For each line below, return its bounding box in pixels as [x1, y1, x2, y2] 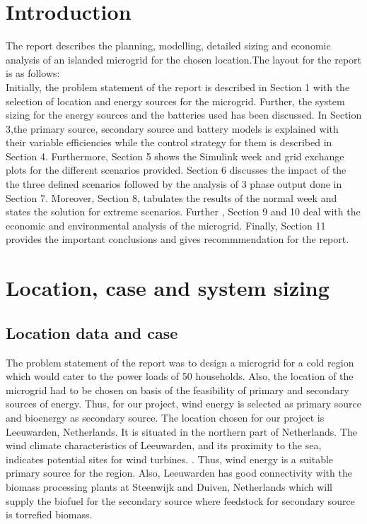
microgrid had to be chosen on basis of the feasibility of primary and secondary [6, 382, 349, 397]
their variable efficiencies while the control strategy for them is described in [6, 135, 332, 150]
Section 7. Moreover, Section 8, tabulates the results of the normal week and [6, 190, 337, 205]
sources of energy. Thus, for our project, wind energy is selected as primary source [6, 396, 361, 411]
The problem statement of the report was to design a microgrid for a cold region [6, 355, 354, 369]
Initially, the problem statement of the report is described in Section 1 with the [6, 79, 350, 94]
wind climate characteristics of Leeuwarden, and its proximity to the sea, [6, 438, 322, 453]
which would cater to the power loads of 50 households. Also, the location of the [6, 369, 354, 383]
